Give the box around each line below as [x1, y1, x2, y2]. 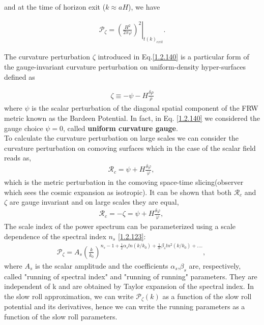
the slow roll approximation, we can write [4, 290, 134, 301]
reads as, [4, 152, 32, 163]
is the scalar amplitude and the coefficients [35, 260, 168, 271]
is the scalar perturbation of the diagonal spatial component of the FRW [32, 103, 258, 113]
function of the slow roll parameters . [4, 311, 118, 321]
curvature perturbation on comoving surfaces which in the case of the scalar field [4, 142, 256, 153]
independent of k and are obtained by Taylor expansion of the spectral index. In [4, 281, 254, 291]
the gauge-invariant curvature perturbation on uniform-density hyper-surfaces [4, 61, 246, 72]
